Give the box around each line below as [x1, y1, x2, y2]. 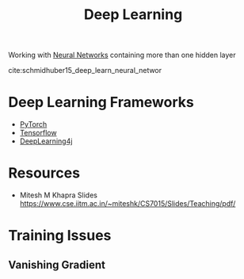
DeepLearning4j [19, 136, 73, 146]
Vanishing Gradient [8, 258, 105, 271]
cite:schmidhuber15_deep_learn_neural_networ [8, 66, 162, 75]
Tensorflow [19, 128, 57, 138]
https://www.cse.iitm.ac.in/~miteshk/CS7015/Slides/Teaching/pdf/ [19, 199, 236, 208]
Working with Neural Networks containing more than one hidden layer [8, 50, 236, 60]
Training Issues [8, 227, 112, 245]
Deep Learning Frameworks [8, 94, 194, 112]
